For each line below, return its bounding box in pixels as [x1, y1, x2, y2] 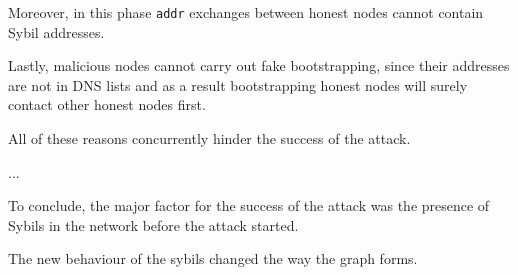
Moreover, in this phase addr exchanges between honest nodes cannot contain [8, 2, 484, 22]
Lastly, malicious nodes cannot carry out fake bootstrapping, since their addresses [8, 55, 510, 76]
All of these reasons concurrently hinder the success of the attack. [8, 128, 411, 149]
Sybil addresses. [8, 21, 105, 42]
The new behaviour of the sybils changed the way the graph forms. [8, 248, 418, 269]
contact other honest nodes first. [8, 94, 206, 115]
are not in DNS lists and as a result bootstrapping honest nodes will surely [8, 74, 468, 95]
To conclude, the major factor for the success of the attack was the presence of [8, 195, 490, 216]
